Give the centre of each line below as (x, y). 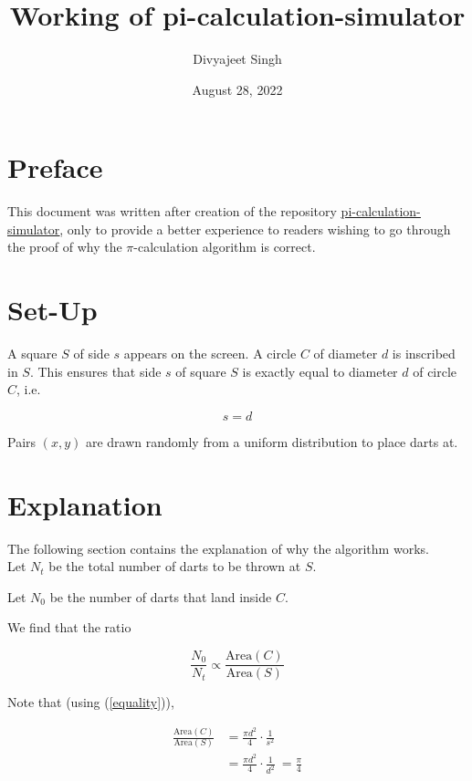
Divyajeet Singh (237, 59)
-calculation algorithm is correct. (225, 247)
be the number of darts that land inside (161, 596)
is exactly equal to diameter (320, 371)
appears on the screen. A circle (210, 354)
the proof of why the (65, 247)
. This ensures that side (95, 371)
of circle (435, 371)
